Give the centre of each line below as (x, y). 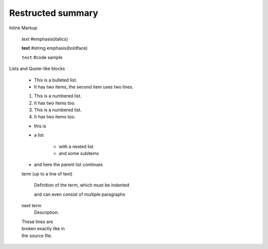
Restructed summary (54, 13)
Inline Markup (23, 28)
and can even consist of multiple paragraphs (80, 194)
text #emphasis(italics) (45, 39)
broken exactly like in (43, 229)
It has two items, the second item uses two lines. (84, 86)
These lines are (37, 222)
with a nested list (76, 146)
